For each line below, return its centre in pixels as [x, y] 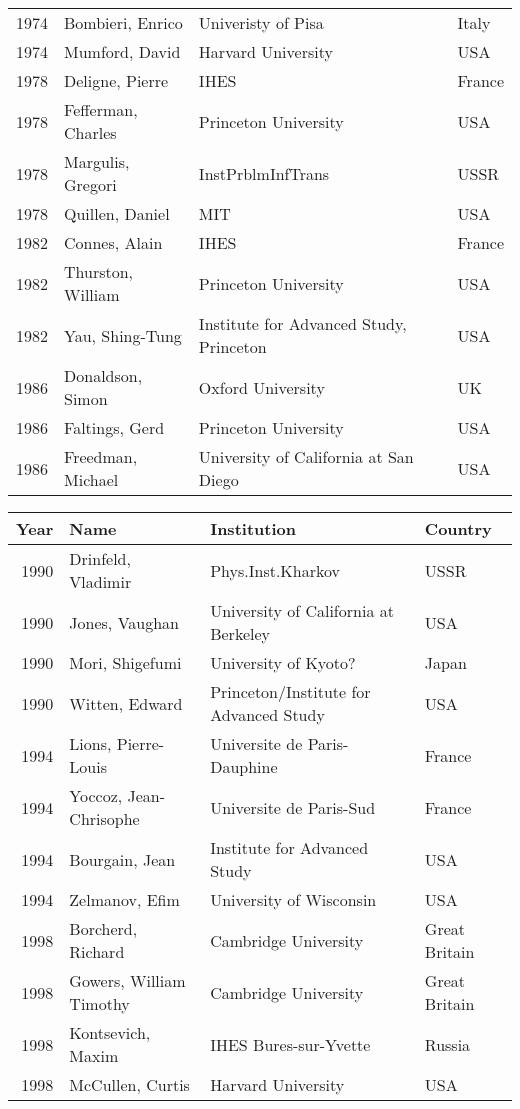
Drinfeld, [100, 558]
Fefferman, [101, 109]
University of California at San [306, 456]
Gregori [90, 184]
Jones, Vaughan [124, 622]
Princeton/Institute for [290, 691]
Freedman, [101, 456]
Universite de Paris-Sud [293, 807]
